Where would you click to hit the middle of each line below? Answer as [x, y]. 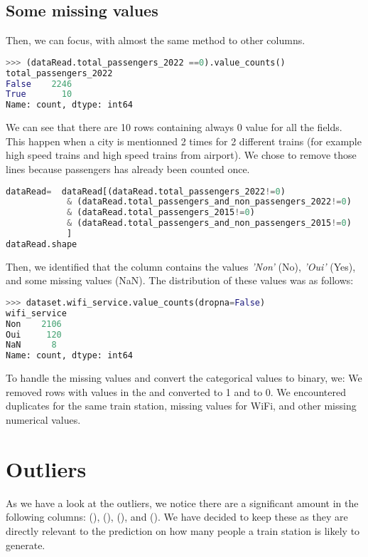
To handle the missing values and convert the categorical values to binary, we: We [184, 378]
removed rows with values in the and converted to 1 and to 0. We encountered [176, 391]
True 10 [39, 94]
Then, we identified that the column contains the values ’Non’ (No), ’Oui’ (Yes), [181, 266]
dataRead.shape [42, 244]
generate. [26, 545]
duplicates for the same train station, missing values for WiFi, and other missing [181, 406]
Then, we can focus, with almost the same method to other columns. [156, 40]
